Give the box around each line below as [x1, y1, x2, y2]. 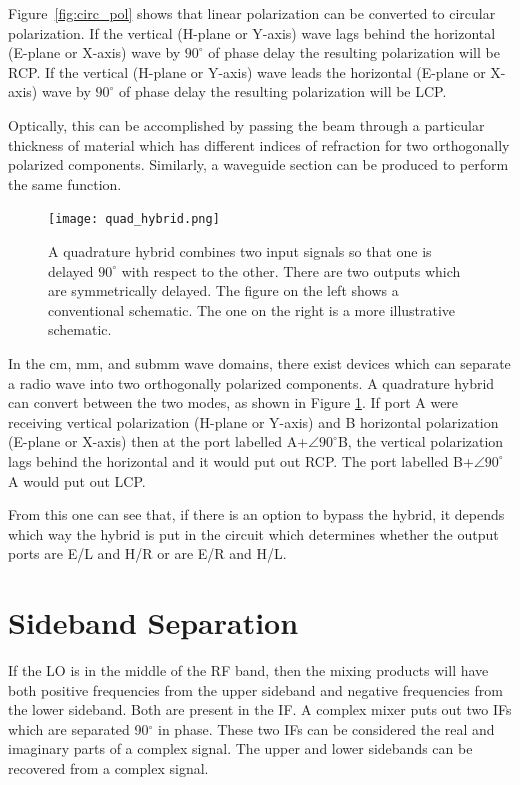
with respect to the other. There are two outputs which [121, 260, 461, 281]
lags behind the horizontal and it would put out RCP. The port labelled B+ [8, 450, 474, 471]
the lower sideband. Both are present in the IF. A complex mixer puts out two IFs [8, 699, 512, 720]
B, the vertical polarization [337, 431, 504, 452]
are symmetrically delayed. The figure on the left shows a [48, 280, 399, 301]
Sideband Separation [8, 602, 299, 643]
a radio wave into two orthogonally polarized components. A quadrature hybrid [8, 372, 495, 393]
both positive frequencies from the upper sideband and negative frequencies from [8, 679, 503, 700]
